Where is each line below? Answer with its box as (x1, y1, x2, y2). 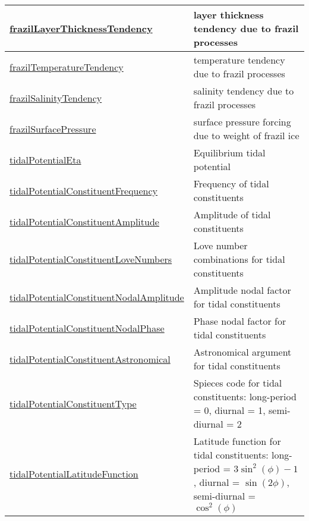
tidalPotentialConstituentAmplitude (10, 214, 159, 228)
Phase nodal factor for (193, 314, 286, 328)
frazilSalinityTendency (10, 90, 102, 105)
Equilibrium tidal (193, 146, 266, 159)
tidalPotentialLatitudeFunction (10, 466, 138, 481)
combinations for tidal (193, 252, 285, 266)
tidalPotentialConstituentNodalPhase (10, 321, 165, 335)
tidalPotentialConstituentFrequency (10, 183, 158, 197)
